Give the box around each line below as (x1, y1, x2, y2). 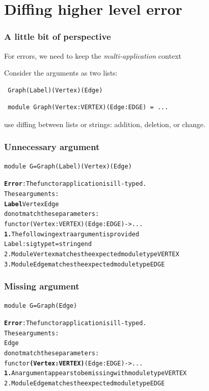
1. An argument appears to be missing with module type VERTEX (4, 370, 187, 377)
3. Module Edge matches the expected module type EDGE (4, 260, 165, 268)
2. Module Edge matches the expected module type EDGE (4, 380, 165, 387)
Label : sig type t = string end (4, 240, 92, 248)
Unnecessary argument (4, 140, 100, 153)
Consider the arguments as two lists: (4, 67, 118, 78)
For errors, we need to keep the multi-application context (4, 50, 181, 61)
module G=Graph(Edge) (4, 302, 77, 309)
